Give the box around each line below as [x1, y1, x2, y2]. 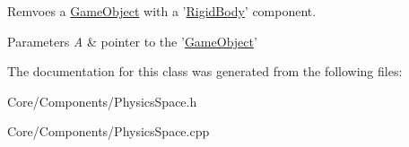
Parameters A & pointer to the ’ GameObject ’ [7, 31, 257, 50]
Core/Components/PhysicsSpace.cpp [7, 122, 210, 141]
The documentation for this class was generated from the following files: [7, 62, 403, 81]
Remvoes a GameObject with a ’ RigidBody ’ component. [7, 2, 317, 20]
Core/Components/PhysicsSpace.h [7, 91, 197, 110]
